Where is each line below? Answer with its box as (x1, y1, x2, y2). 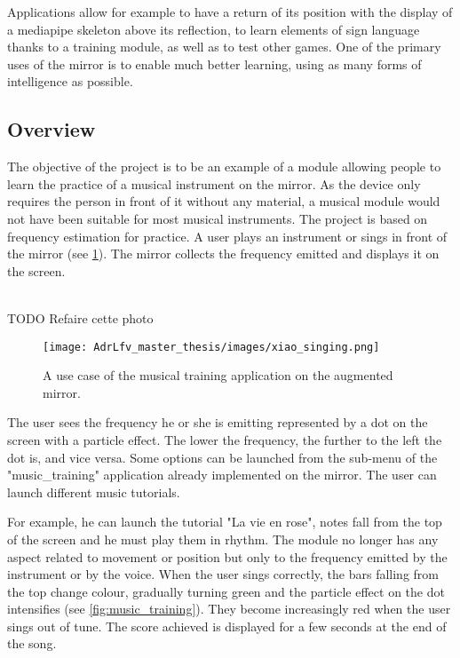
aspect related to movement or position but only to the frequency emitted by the (7, 547, 448, 566)
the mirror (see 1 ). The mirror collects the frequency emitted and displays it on (7, 244, 440, 263)
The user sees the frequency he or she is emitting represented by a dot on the (7, 413, 428, 432)
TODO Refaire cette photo (7, 308, 154, 327)
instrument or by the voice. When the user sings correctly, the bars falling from (7, 565, 439, 583)
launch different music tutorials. (7, 482, 180, 501)
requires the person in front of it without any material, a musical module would (7, 192, 440, 210)
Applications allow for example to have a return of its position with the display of (7, 3, 453, 20)
